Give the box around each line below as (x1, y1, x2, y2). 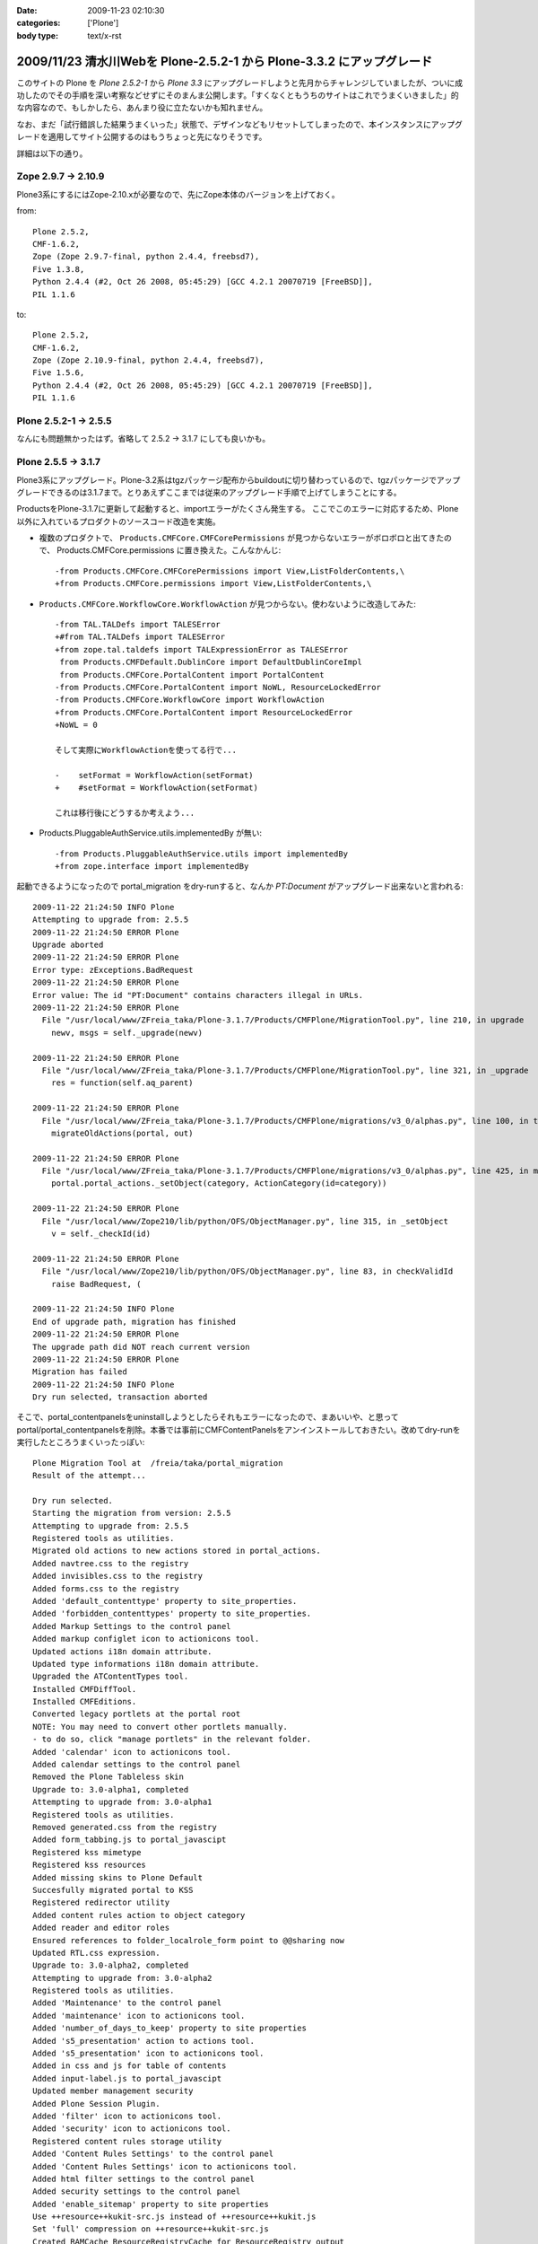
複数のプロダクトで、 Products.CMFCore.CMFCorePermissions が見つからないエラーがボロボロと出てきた (39, 532, 444, 543)
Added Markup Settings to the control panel (32, 1621, 232, 1631)
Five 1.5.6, (32, 368, 85, 378)
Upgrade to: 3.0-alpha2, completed (32, 1960, 189, 1970)
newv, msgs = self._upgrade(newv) (50, 1028, 204, 1038)
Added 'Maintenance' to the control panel (32, 1998, 222, 2008)
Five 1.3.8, (32, 264, 85, 274)
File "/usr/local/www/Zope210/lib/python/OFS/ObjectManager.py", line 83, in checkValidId (41, 1267, 454, 1276)
